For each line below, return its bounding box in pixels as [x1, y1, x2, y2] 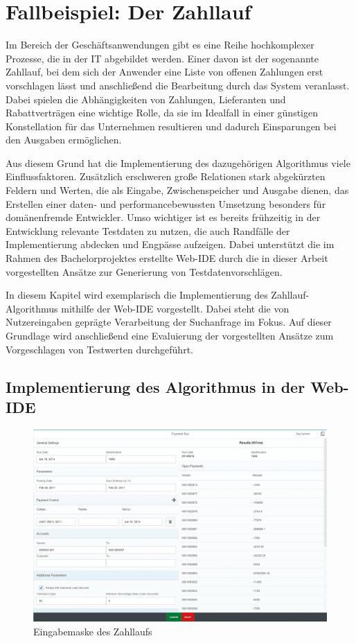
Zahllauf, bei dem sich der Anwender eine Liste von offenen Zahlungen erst [6, 64, 323, 79]
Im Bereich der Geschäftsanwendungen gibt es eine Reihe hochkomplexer [6, 37, 314, 52]
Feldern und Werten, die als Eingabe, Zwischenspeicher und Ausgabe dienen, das [6, 183, 349, 197]
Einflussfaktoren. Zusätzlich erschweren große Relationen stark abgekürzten [6, 169, 326, 184]
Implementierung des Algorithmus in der [6, 376, 305, 397]
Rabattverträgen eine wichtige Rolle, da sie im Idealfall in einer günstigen [6, 105, 318, 120]
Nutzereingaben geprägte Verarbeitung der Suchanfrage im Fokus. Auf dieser [6, 315, 332, 329]
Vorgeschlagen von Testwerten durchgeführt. [6, 342, 193, 356]
